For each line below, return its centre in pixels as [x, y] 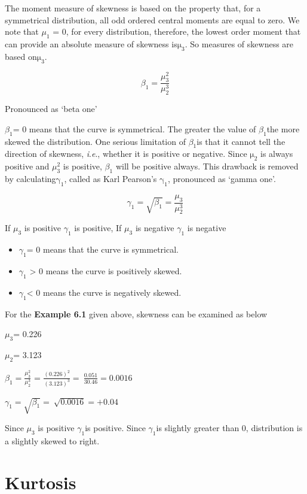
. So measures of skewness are [239, 43]
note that [22, 31]
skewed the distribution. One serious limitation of [95, 141]
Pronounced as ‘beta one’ [51, 109]
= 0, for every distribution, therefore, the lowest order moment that [177, 31]
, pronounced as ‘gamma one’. [222, 179]
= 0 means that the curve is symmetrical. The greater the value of [134, 128]
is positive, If [98, 228]
